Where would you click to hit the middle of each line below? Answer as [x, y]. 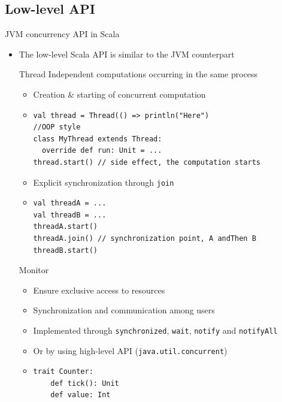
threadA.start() [65, 227]
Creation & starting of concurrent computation [119, 94]
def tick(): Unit [85, 383]
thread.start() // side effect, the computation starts [147, 162]
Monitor [34, 270]
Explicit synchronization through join [104, 182]
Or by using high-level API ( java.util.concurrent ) [130, 350]
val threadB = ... [70, 215]
